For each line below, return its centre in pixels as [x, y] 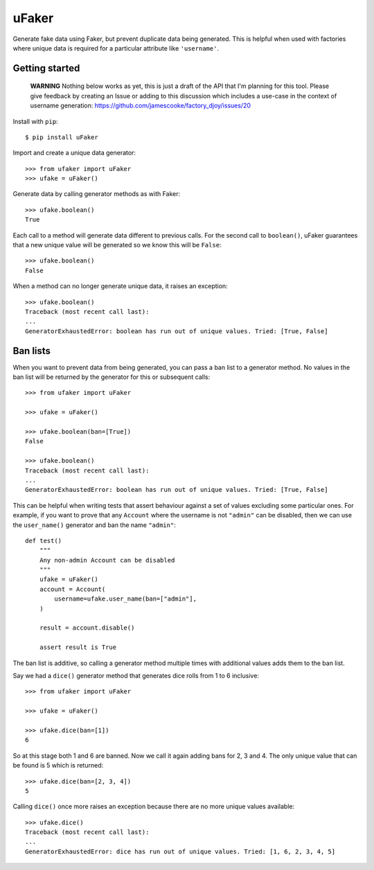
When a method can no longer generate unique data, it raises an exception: [120, 286]
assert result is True [78, 647]
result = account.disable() [87, 628]
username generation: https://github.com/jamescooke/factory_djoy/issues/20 [141, 106]
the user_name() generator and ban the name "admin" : [94, 525]
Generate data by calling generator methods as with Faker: [97, 194]
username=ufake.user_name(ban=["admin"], [126, 599]
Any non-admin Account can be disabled [107, 560]
